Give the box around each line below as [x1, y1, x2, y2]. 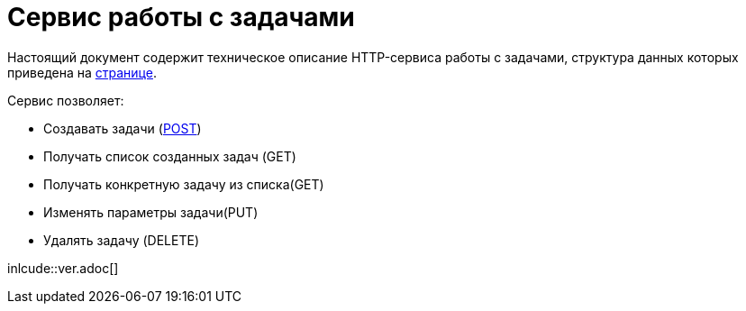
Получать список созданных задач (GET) [43, 148, 296, 164]
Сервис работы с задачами [7, 2, 355, 32]
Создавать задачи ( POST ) [43, 120, 202, 136]
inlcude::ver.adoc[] [7, 260, 119, 276]
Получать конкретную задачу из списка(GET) [43, 176, 324, 192]
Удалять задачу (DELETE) [43, 232, 199, 248]
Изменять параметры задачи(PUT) [43, 204, 259, 220]
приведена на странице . [7, 64, 157, 80]
